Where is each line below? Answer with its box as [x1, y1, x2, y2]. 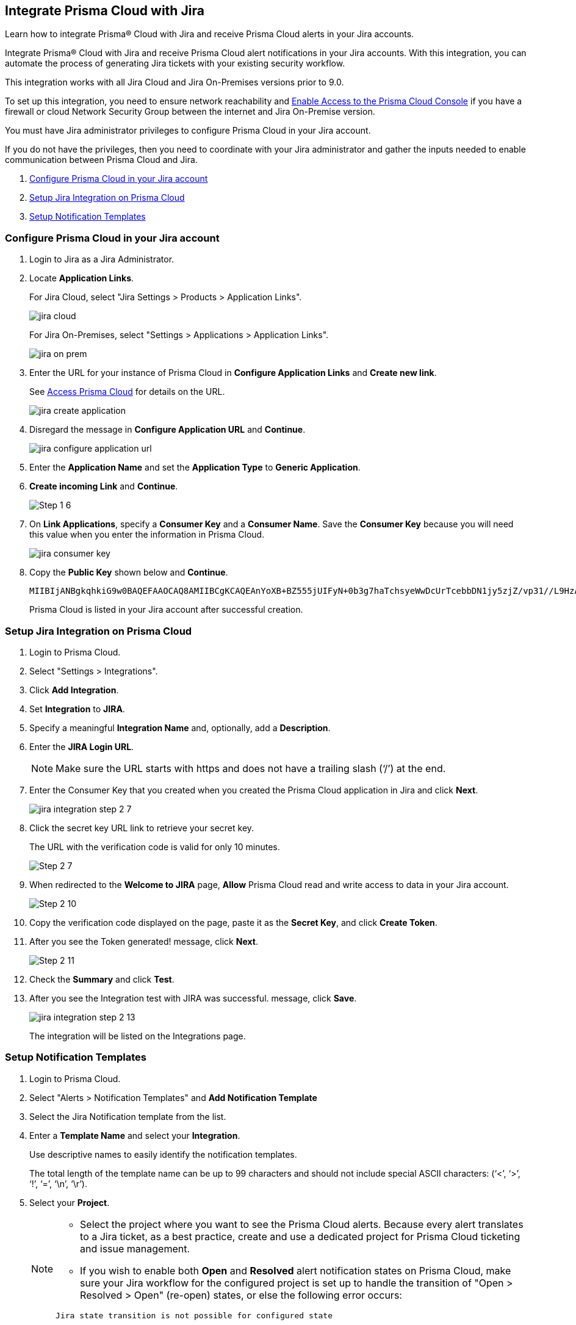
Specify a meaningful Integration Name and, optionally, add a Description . [29, 722, 331, 733]
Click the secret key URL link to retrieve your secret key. [29, 822, 254, 833]
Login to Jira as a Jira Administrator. [29, 254, 175, 265]
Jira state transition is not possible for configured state [56, 1310, 333, 1320]
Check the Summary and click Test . [29, 973, 175, 984]
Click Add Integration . [29, 684, 119, 695]
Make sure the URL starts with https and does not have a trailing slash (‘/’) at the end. [56, 762, 446, 774]
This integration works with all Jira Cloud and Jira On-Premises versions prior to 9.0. [5, 77, 344, 88]
